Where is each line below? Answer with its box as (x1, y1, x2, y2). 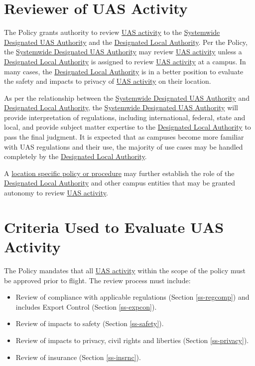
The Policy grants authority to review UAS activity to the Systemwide (4, 27, 220, 37)
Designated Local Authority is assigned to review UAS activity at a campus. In (4, 56, 246, 66)
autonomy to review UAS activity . (4, 187, 108, 198)
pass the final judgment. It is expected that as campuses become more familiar (4, 132, 244, 142)
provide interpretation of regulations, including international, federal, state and (4, 112, 246, 122)
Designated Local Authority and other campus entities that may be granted (4, 178, 235, 188)
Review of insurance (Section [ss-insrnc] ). (15, 352, 141, 362)
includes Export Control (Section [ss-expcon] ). (15, 301, 157, 312)
